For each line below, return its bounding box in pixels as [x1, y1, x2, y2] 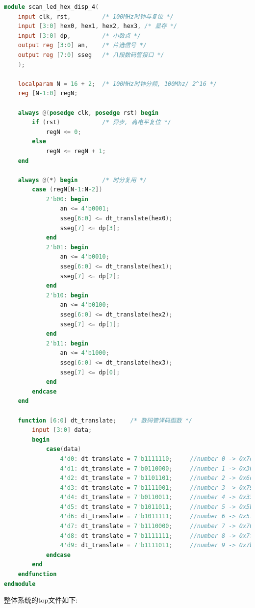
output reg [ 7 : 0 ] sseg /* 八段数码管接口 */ [18, 51, 164, 58]
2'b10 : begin [46, 291, 88, 299]
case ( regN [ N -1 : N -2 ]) [32, 186, 102, 193]
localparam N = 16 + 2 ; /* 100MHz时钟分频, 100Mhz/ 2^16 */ [18, 80, 217, 87]
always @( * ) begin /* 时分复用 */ [18, 176, 147, 184]
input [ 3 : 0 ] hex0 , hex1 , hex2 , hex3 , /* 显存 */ [18, 23, 178, 30]
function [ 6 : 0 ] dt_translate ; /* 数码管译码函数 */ [18, 417, 193, 424]
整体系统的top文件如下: [4, 595, 78, 605]
